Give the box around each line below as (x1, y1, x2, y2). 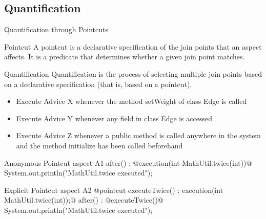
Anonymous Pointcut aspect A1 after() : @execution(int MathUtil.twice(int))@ (4, 157, 252, 168)
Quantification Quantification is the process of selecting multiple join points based (4, 68, 262, 79)
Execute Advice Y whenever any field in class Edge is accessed (16, 113, 213, 123)
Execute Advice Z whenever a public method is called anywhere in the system (16, 130, 261, 141)
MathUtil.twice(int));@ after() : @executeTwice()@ (4, 194, 163, 205)
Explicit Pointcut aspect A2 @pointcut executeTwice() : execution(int (4, 184, 223, 195)
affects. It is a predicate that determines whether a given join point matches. (4, 51, 245, 62)
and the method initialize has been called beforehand (16, 140, 183, 150)
